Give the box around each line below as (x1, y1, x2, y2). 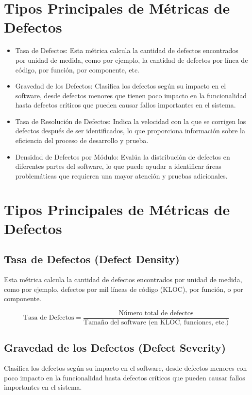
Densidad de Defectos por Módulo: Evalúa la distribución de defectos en (15, 151, 230, 162)
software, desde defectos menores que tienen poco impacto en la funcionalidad (15, 90, 247, 100)
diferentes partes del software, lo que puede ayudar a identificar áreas (15, 161, 221, 171)
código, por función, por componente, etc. (15, 64, 140, 74)
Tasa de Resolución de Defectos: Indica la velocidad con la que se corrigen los (15, 116, 246, 126)
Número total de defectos (118, 309, 194, 317)
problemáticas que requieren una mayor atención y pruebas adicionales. (15, 170, 228, 180)
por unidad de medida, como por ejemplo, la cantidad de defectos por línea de (15, 54, 248, 65)
